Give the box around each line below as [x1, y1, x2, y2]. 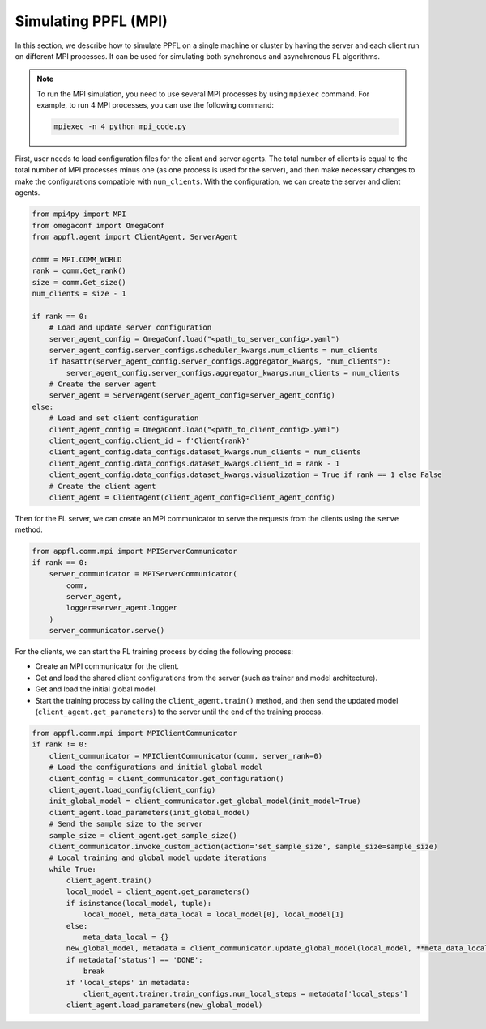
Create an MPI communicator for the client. [35, 661, 180, 671]
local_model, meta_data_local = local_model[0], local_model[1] [83, 910, 344, 919]
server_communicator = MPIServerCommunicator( [49, 569, 238, 579]
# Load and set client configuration [49, 414, 199, 423]
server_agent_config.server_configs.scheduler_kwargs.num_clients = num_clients [49, 345, 378, 355]
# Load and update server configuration [49, 323, 212, 332]
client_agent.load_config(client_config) [49, 785, 216, 794]
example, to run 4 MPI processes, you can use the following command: [36, 100, 275, 110]
